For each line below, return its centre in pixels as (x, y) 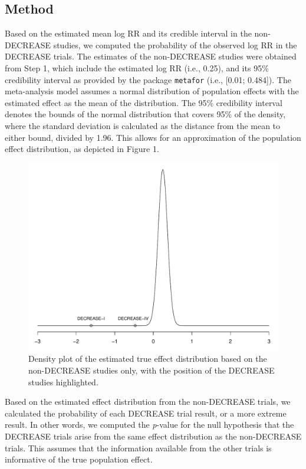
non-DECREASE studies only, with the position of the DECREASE (152, 370)
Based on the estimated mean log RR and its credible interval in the (128, 33)
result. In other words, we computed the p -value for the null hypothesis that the (149, 425)
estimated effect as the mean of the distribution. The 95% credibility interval (144, 102)
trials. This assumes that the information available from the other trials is (138, 447)
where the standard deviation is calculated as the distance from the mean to (143, 126)
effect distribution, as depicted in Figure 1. (82, 149)
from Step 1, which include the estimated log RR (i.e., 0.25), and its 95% (137, 67)
